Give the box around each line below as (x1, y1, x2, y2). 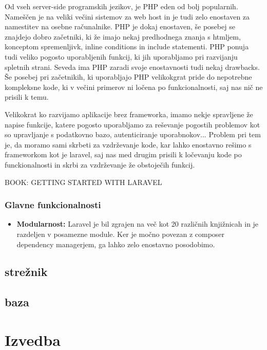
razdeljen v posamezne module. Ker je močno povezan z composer (16, 228, 225, 239)
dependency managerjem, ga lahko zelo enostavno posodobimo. (16, 238, 215, 249)
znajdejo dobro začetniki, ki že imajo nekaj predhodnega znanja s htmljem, (5, 31, 241, 42)
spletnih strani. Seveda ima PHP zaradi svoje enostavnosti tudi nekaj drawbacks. (5, 61, 260, 72)
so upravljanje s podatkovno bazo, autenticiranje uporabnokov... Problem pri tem (5, 129, 261, 140)
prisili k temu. (5, 91, 49, 102)
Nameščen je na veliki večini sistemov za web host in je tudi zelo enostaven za (5, 11, 250, 22)
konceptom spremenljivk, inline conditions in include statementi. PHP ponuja (5, 41, 249, 52)
